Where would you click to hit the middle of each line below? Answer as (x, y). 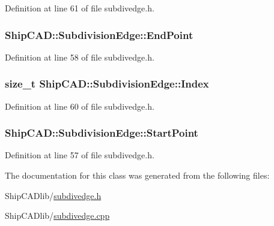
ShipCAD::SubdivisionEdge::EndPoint (99, 34)
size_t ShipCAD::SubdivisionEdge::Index (107, 84)
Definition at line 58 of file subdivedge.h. (80, 57)
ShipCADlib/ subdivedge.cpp (57, 216)
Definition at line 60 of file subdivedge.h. (80, 106)
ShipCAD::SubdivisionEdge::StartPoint (102, 133)
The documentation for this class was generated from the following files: (137, 175)
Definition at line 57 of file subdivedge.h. (80, 155)
